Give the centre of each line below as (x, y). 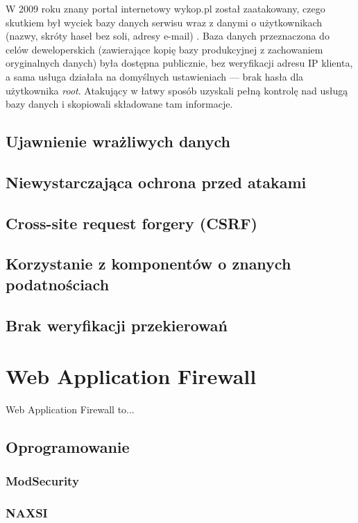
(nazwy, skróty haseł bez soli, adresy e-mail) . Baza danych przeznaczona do (168, 36)
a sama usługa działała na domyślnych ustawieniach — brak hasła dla (155, 76)
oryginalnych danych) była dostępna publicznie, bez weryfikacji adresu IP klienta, (179, 63)
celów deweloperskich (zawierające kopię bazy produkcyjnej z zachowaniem (164, 49)
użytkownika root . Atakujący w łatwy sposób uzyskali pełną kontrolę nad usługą (177, 90)
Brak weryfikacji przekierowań (117, 325)
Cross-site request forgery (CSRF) (131, 223)
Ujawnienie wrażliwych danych (118, 141)
